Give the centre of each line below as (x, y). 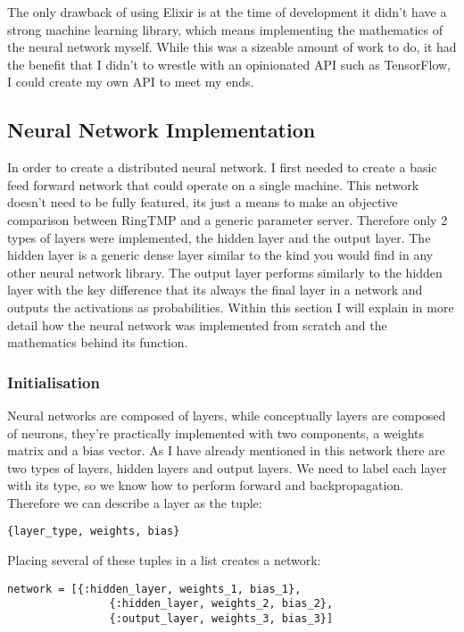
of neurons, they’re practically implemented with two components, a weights (215, 432)
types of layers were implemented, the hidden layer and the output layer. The (219, 237)
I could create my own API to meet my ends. (131, 82)
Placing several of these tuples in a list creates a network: (164, 560)
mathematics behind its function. (98, 342)
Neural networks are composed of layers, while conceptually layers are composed (227, 415)
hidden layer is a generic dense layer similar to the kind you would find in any (220, 255)
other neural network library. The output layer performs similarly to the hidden (225, 272)
